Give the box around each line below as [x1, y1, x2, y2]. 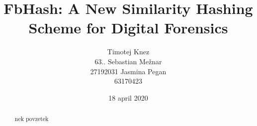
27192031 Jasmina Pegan [90, 66, 167, 76]
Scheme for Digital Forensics [28, 17, 228, 38]
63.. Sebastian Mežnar [94, 56, 162, 66]
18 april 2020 [108, 92, 148, 103]
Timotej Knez [107, 46, 150, 57]
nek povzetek [14, 115, 49, 123]
